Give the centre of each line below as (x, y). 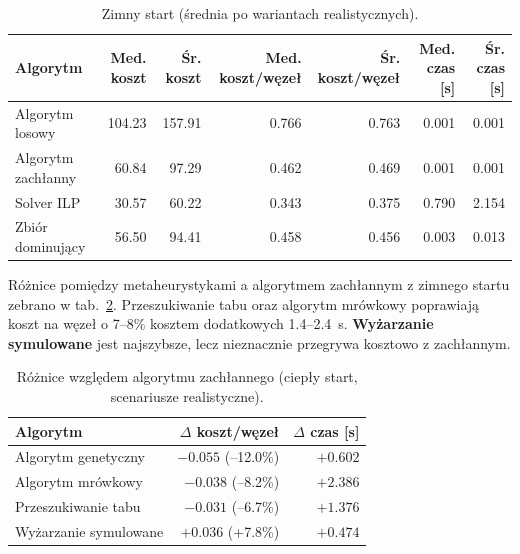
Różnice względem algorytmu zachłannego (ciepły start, (187, 376)
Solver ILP (48, 201)
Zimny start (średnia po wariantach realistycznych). (260, 13)
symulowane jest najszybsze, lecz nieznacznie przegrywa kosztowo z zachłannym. (259, 342)
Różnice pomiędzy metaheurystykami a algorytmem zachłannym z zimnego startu (259, 284)
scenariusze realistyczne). (187, 396)
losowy (35, 132)
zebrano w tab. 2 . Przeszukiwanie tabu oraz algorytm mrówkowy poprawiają (244, 303)
